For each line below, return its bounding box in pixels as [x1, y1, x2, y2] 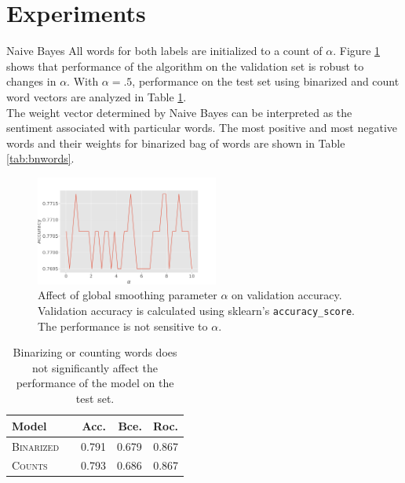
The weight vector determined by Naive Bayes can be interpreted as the [6, 104, 352, 120]
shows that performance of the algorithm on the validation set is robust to [6, 57, 364, 74]
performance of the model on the [16, 375, 174, 391]
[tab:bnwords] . [6, 150, 75, 166]
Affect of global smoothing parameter [38, 287, 217, 303]
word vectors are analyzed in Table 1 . [6, 88, 187, 104]
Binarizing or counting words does [13, 344, 177, 360]
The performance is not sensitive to [38, 317, 208, 334]
